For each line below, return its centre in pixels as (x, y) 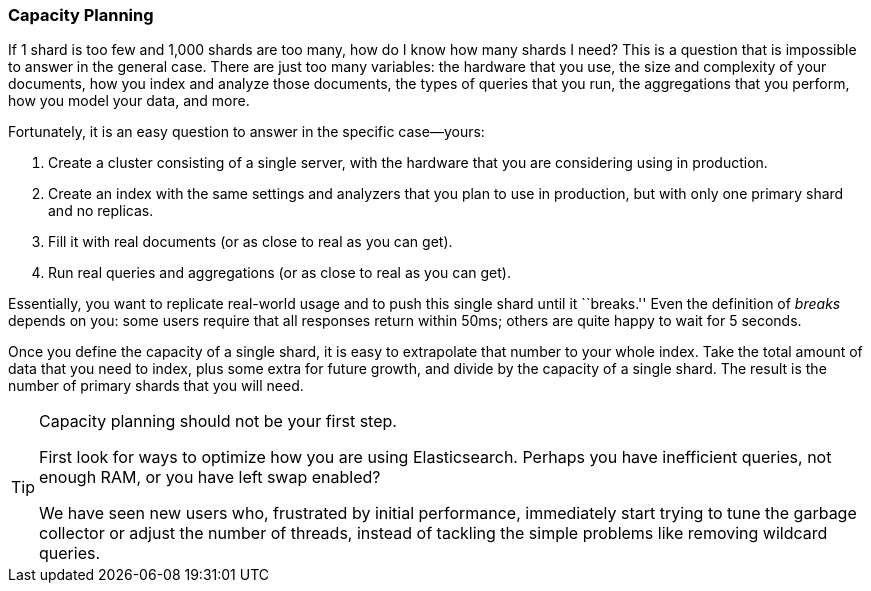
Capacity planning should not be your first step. (218, 421)
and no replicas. (101, 211)
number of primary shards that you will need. (156, 386)
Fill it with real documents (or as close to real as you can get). (250, 242)
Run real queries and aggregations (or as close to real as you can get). (279, 273)
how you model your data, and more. (129, 101)
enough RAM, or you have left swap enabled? (210, 477)
